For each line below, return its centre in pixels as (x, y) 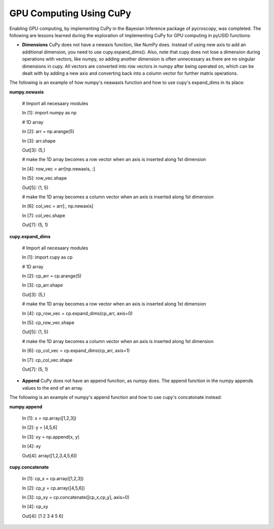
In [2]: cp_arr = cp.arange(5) (52, 276)
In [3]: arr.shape (39, 141)
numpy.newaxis (27, 92)
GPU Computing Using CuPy (70, 13)
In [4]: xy (31, 446)
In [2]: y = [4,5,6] (40, 427)
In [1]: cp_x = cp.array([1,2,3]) (53, 479)
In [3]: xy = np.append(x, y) (51, 437)
